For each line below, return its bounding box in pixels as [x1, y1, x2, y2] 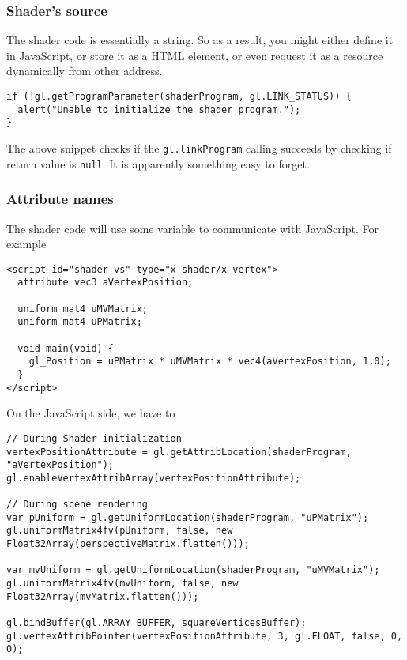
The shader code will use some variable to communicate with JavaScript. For [6, 220, 379, 236]
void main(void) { [17, 342, 115, 354]
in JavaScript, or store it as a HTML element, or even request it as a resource [6, 47, 383, 63]
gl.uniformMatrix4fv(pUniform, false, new [6, 525, 233, 537]
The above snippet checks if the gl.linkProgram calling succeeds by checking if [6, 139, 392, 156]
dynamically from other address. [6, 62, 163, 79]
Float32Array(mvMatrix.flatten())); [6, 590, 199, 602]
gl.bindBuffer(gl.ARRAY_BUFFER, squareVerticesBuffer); [6, 617, 307, 629]
